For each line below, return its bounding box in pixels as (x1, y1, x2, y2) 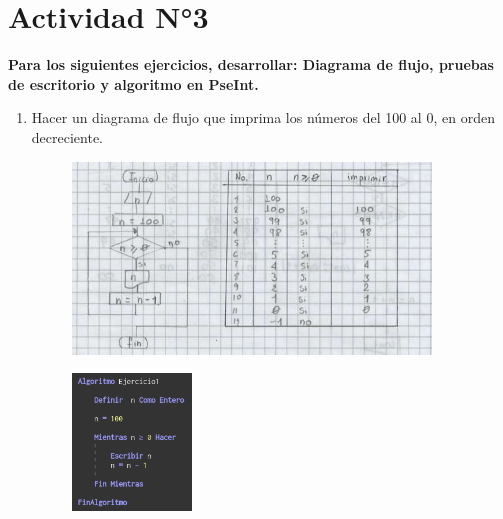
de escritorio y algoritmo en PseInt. (8, 73, 259, 94)
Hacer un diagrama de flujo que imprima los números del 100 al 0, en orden (31, 107, 495, 128)
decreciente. (31, 126, 103, 147)
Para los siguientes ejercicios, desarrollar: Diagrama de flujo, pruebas (8, 54, 494, 75)
